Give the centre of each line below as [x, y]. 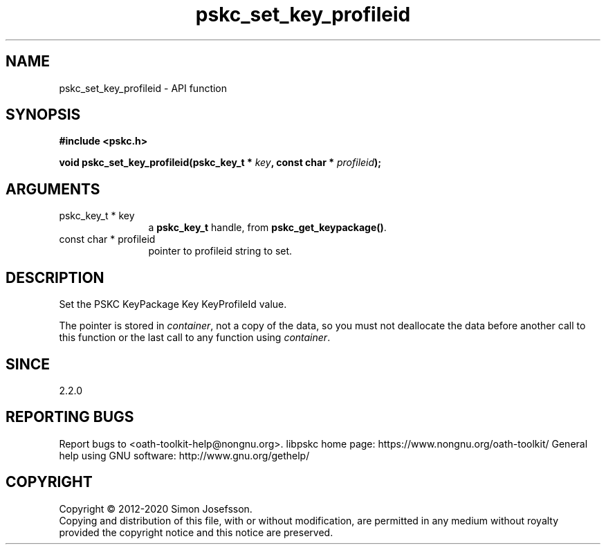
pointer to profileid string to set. [220, 251]
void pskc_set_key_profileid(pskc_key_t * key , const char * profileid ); [220, 163]
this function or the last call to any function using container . [195, 338]
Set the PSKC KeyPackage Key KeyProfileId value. [173, 304]
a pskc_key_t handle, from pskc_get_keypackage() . [267, 228]
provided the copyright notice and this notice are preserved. [196, 532]
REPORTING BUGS [70, 417]
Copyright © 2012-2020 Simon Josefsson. [156, 508]
